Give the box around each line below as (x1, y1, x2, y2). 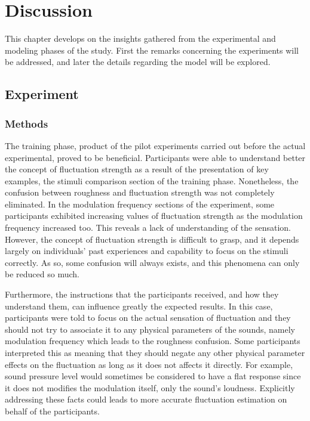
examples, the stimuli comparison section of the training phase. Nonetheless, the (5, 174, 299, 187)
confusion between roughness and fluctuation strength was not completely (5, 186, 275, 199)
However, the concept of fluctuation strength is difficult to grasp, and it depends (5, 233, 299, 245)
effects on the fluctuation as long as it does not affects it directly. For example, (5, 358, 293, 370)
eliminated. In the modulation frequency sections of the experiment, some (5, 197, 275, 210)
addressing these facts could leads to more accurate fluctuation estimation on (5, 393, 287, 405)
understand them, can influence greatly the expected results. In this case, (5, 299, 273, 312)
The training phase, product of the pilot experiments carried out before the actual (5, 139, 306, 151)
